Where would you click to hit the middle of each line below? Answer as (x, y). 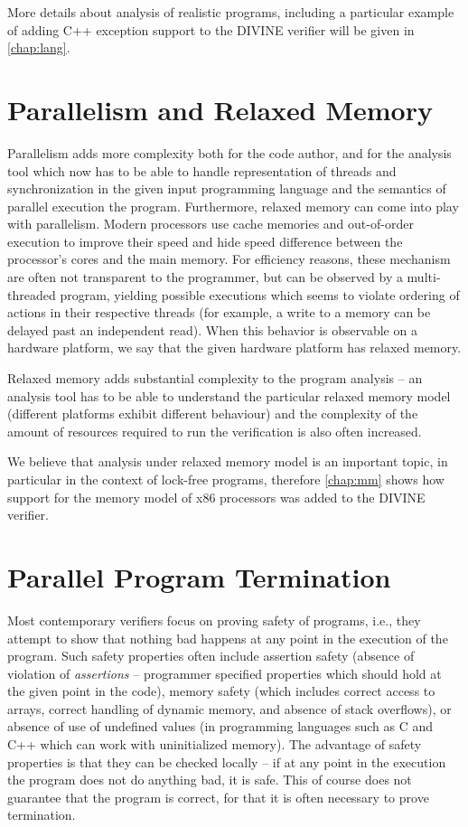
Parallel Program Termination (199, 576)
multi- (424, 277)
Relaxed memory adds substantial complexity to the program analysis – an (215, 378)
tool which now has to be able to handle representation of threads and (202, 170)
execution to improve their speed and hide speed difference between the (205, 241)
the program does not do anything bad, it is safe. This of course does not (210, 780)
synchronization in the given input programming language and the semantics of (227, 188)
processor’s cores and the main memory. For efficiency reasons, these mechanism (229, 259)
